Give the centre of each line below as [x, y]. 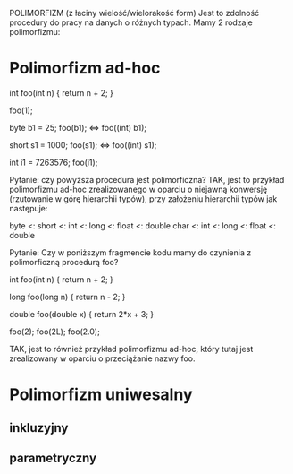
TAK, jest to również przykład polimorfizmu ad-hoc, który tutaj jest [131, 349]
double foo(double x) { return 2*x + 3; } [82, 314]
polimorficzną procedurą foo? [64, 262]
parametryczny [53, 457]
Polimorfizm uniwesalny [101, 395]
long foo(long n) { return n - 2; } [68, 297]
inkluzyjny [39, 428]
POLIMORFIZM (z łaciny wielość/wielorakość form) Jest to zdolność [134, 13]
